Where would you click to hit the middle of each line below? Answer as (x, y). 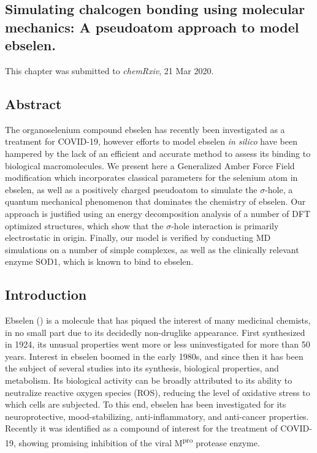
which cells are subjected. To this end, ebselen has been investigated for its (146, 404)
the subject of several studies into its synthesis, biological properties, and (142, 368)
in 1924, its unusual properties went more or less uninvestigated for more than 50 (158, 344)
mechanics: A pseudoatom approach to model (152, 27)
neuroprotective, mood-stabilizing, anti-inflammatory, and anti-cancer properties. (157, 416)
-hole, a (279, 189)
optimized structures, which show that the (84, 225)
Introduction (46, 295)
